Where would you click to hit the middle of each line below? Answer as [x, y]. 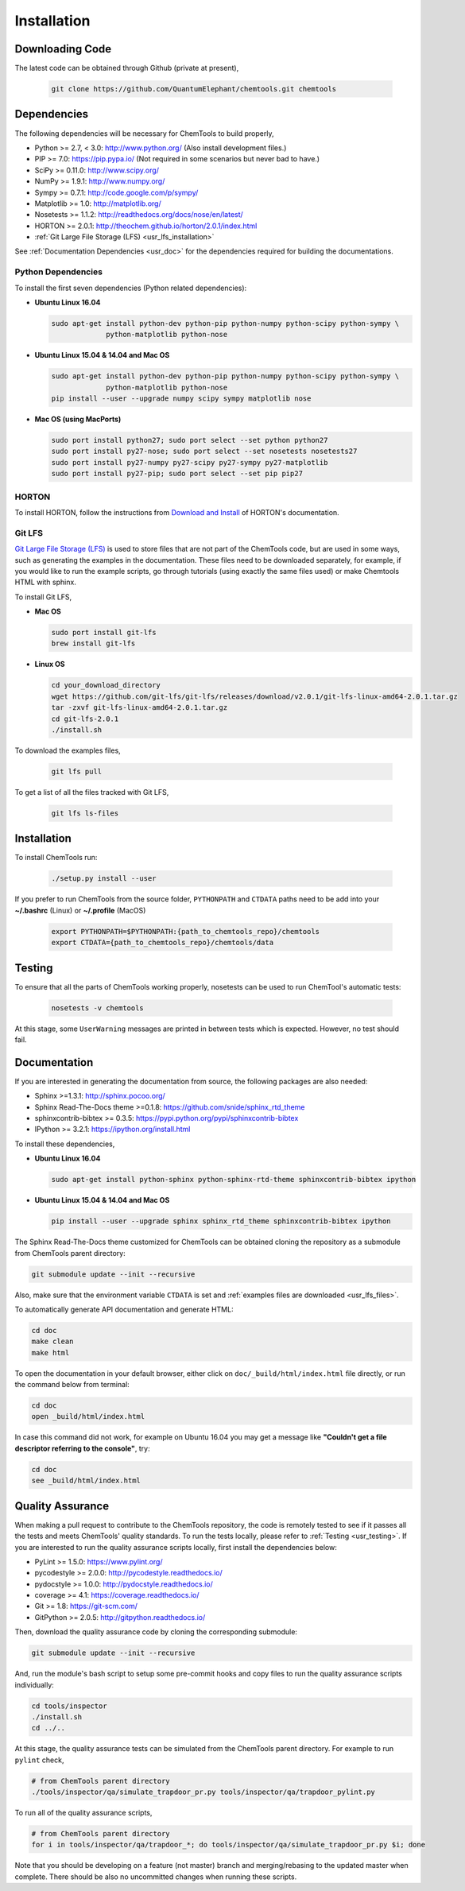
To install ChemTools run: [56, 858]
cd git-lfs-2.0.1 [85, 719]
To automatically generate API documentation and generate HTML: [124, 1309]
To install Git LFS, [43, 597]
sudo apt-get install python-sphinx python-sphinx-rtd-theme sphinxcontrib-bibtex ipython [234, 1180]
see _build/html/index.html [86, 1481]
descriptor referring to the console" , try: [82, 1448]
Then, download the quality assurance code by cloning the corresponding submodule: [156, 1632]
